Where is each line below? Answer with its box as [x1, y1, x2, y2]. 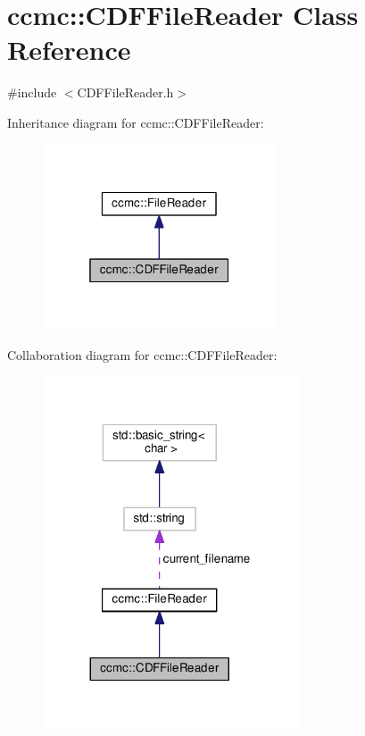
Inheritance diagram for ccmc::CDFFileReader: [7, 113, 264, 131]
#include [7, 83, 57, 102]
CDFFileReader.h [77, 83, 174, 102]
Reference [7, 31, 131, 68]
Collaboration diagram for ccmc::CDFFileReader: [7, 345, 278, 364]
